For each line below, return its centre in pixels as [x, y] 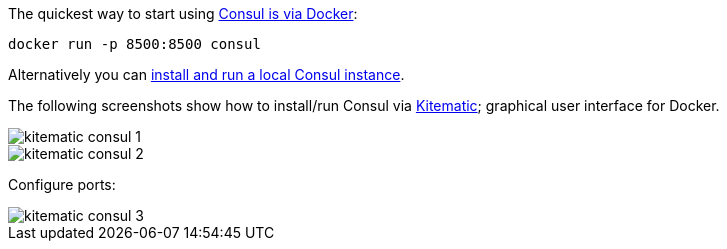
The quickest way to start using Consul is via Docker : [183, 13]
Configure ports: [62, 184]
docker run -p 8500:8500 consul [134, 44]
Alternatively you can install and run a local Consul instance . [206, 74]
